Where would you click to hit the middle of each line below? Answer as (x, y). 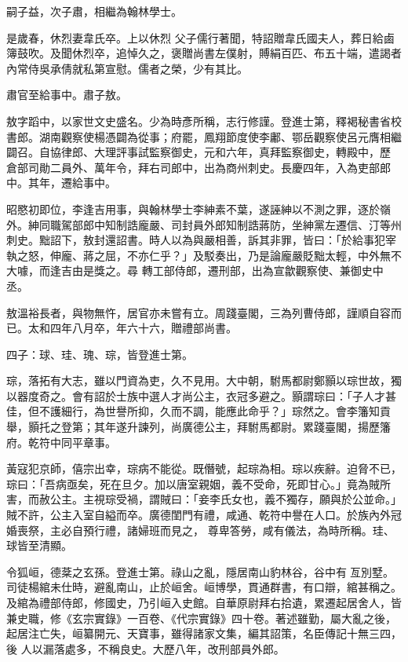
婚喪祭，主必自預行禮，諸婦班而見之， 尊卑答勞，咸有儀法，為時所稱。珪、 (200, 530)
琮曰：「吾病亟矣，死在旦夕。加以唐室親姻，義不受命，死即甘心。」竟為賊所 (199, 483)
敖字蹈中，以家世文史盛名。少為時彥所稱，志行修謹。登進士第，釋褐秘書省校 (204, 121)
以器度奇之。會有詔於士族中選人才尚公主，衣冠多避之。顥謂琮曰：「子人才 (196, 395)
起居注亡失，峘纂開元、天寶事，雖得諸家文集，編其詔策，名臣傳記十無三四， (204, 633)
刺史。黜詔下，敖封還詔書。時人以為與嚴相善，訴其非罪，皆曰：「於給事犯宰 (201, 240)
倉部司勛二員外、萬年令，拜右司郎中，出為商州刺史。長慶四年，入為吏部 (193, 167)
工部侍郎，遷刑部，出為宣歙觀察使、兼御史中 (268, 271)
